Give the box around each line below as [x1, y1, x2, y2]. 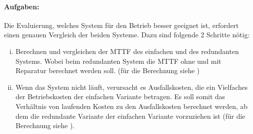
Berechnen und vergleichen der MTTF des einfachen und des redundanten [15, 46, 239, 56]
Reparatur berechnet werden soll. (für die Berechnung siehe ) [15, 65, 200, 76]
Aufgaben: [4, 1, 39, 11]
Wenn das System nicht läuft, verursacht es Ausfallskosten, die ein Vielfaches [15, 81, 248, 92]
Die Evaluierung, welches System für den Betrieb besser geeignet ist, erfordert [4, 20, 239, 30]
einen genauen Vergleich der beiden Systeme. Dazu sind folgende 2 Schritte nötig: [4, 29, 250, 40]
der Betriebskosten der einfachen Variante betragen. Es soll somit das [15, 91, 225, 102]
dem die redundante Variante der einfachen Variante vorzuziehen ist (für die [15, 110, 246, 121]
